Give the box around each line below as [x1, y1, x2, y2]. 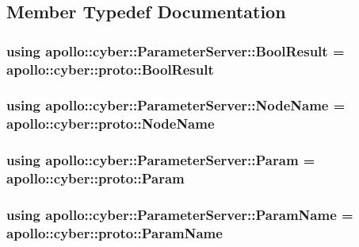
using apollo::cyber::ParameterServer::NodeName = [6, 95, 346, 115]
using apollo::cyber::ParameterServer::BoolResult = [6, 41, 345, 60]
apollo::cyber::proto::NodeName [6, 114, 215, 133]
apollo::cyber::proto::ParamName [6, 222, 223, 242]
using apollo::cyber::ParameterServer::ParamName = [6, 205, 353, 224]
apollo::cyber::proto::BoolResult [6, 59, 214, 79]
